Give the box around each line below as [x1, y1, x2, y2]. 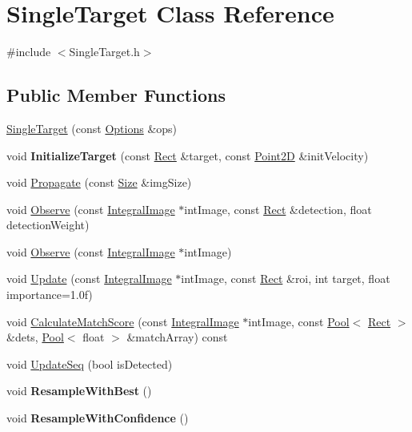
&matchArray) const [126, 329, 228, 345]
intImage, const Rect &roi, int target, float [181, 270, 390, 287]
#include [6, 43, 51, 60]
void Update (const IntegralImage [6, 270, 172, 287]
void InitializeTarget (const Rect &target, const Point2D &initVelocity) [6, 147, 369, 164]
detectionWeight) [6, 216, 90, 233]
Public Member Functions [6, 83, 226, 107]
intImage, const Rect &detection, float [184, 200, 372, 217]
